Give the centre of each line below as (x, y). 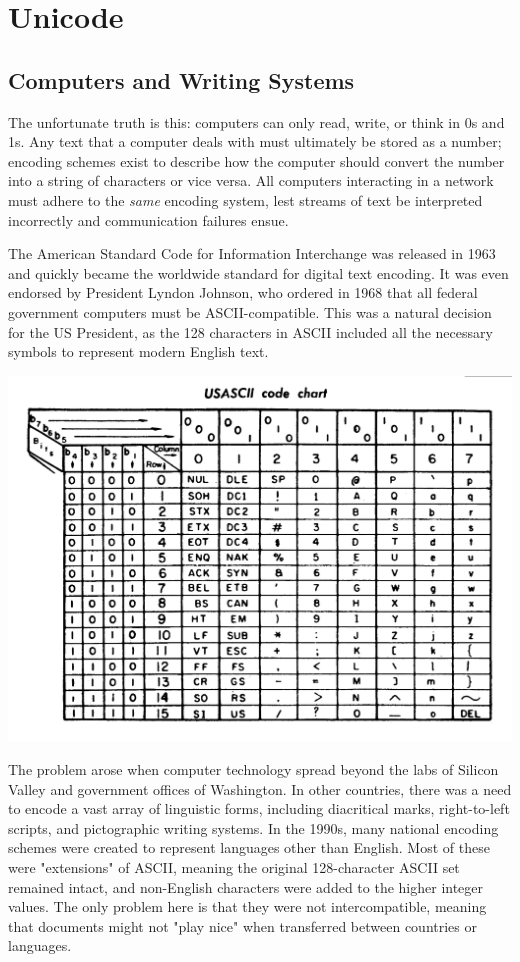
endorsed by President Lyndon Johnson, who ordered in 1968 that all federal (243, 292)
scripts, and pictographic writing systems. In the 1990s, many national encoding (253, 827)
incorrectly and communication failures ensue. (148, 219)
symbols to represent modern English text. (138, 351)
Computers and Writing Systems (181, 79)
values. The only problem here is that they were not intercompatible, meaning (247, 906)
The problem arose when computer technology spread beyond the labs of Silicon (253, 768)
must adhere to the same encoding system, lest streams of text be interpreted (245, 199)
